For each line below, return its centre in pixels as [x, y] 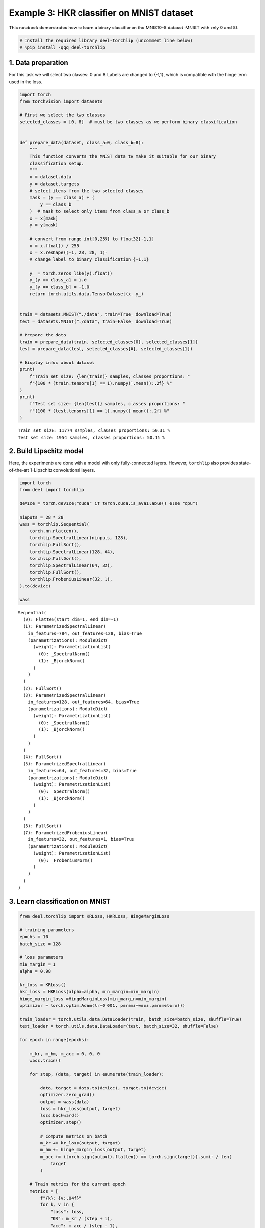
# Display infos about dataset [57, 363]
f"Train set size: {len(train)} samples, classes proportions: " [110, 376]
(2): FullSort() [42, 688]
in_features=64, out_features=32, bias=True [82, 771]
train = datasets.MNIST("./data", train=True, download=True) [96, 315]
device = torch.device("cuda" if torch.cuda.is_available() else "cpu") [109, 503]
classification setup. [57, 163]
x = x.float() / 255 [54, 246]
